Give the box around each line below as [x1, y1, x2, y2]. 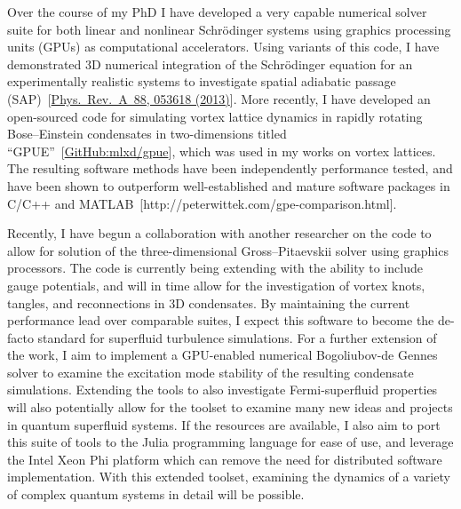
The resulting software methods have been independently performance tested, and [7, 159, 453, 178]
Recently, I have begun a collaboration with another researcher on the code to [7, 224, 432, 243]
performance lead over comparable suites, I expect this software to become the [7, 311, 434, 330]
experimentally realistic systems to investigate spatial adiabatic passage [7, 72, 396, 91]
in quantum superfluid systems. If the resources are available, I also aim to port [7, 415, 441, 433]
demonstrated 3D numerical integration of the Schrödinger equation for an [7, 54, 413, 73]
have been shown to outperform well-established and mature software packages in [7, 176, 450, 195]
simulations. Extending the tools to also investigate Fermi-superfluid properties [7, 380, 438, 399]
